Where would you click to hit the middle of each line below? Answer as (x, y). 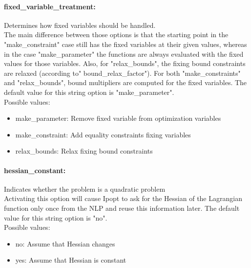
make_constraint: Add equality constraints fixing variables (103, 134)
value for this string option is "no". (56, 217)
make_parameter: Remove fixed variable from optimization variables (118, 118)
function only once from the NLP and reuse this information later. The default (122, 208)
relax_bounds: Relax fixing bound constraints (84, 151)
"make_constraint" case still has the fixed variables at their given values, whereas (125, 44)
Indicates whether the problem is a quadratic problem (85, 189)
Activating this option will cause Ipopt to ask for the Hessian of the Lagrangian (123, 198)
